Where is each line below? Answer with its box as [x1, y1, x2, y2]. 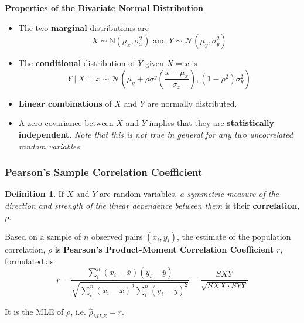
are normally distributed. [147, 97, 237, 109]
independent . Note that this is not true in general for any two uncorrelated [18, 128, 293, 140]
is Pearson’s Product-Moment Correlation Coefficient [54, 243, 274, 256]
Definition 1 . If [5, 188, 64, 200]
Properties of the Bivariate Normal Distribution [5, 2, 203, 13]
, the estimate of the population [176, 230, 291, 243]
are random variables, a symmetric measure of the [100, 188, 279, 200]
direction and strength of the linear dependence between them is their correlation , [5, 199, 300, 211]
